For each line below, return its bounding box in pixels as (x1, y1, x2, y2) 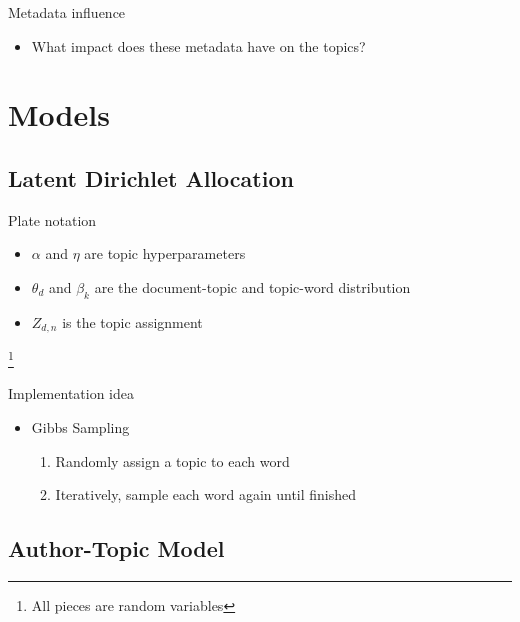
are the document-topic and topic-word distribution (94, 276, 411, 297)
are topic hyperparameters (84, 243, 246, 264)
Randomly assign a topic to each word (55, 450, 290, 471)
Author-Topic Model (8, 533, 225, 564)
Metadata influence (8, 2, 126, 22)
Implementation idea (8, 383, 134, 404)
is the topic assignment (62, 311, 203, 332)
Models (8, 94, 110, 135)
